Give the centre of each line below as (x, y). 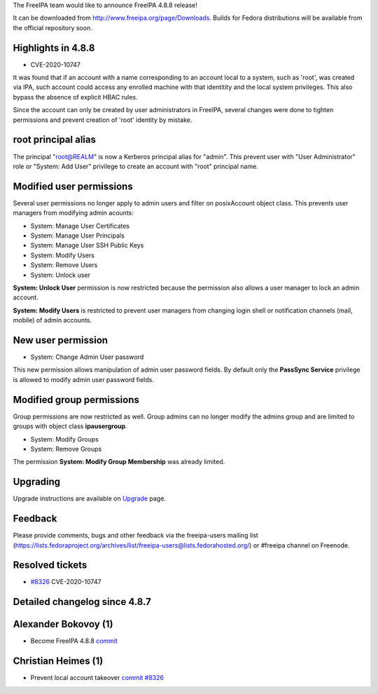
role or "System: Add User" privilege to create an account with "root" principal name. (135, 166)
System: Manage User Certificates (80, 226)
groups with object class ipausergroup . (70, 426)
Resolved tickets (50, 565)
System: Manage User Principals (78, 236)
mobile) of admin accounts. (52, 320)
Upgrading (37, 482)
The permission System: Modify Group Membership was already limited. (119, 462)
